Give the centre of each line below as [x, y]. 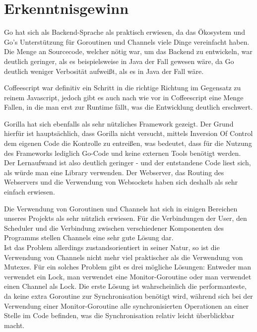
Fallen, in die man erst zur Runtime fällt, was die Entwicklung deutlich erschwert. [128, 107]
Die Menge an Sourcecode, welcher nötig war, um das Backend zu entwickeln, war [128, 51]
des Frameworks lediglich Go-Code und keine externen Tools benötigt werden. [123, 153]
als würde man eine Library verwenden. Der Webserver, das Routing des [114, 172]
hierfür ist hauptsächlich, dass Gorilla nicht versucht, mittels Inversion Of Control [128, 133]
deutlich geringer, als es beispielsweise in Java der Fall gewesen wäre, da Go [119, 61]
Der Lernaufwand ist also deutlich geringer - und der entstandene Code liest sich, [128, 163]
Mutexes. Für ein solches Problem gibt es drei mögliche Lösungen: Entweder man [128, 267]
